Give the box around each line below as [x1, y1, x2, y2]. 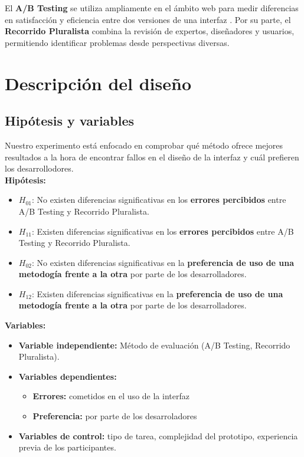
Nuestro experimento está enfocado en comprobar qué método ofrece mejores [5, 139, 283, 151]
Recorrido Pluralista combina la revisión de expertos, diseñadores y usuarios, [5, 25, 295, 37]
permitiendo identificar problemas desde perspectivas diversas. [5, 36, 230, 48]
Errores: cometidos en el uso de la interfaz [32, 390, 189, 402]
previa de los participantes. [18, 441, 116, 453]
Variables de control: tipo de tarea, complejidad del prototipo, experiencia [18, 429, 298, 442]
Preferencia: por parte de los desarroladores [32, 410, 197, 422]
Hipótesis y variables [5, 111, 135, 130]
